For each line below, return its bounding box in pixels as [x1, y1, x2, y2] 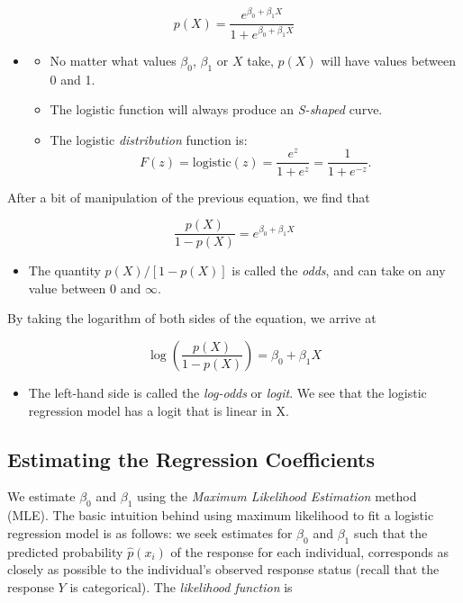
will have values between [321, 50, 457, 69]
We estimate [7, 487, 76, 506]
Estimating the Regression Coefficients [7, 445, 376, 472]
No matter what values [50, 50, 177, 69]
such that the [353, 523, 428, 542]
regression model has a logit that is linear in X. [28, 400, 289, 419]
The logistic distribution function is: [50, 130, 248, 148]
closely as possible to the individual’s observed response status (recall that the [7, 560, 440, 579]
